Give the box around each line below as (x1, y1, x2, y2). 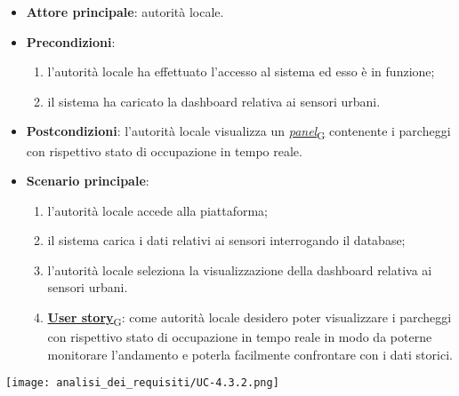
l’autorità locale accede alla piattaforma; (47, 201, 269, 219)
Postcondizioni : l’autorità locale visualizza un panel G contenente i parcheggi (26, 122, 451, 143)
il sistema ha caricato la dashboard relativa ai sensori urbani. (47, 91, 381, 110)
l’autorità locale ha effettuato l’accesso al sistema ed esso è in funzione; (47, 62, 435, 81)
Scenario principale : (26, 171, 149, 190)
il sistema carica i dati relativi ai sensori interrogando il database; (47, 231, 406, 249)
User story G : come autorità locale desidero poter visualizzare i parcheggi (47, 308, 452, 329)
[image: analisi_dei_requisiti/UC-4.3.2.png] (5, 376, 279, 390)
